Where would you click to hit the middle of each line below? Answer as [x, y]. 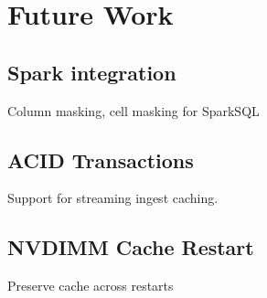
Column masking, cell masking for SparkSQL [133, 110]
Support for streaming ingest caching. [113, 198]
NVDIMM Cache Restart [131, 247]
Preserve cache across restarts [91, 286]
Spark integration [92, 72]
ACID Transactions [101, 160]
